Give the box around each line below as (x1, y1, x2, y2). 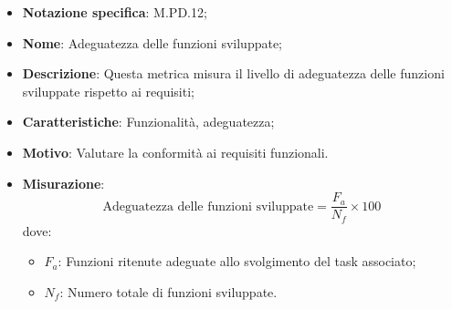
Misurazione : (22, 173, 105, 192)
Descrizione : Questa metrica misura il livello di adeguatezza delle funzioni (22, 64, 445, 83)
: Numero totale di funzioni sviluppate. (59, 282, 278, 301)
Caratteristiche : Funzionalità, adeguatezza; (22, 112, 275, 131)
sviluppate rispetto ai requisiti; (22, 81, 194, 100)
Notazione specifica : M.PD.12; (22, 3, 207, 21)
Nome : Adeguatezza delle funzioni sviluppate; (22, 33, 283, 52)
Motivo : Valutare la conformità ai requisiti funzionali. (22, 142, 329, 161)
